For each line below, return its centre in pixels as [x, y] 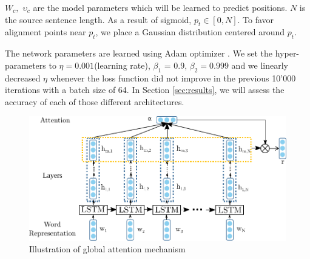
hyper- [287, 53]
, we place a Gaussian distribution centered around [190, 32]
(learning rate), [122, 65]
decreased [23, 78]
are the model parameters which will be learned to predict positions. [160, 7]
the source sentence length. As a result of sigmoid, [98, 19]
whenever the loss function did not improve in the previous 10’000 [173, 78]
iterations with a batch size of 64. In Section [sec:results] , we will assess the [145, 90]
